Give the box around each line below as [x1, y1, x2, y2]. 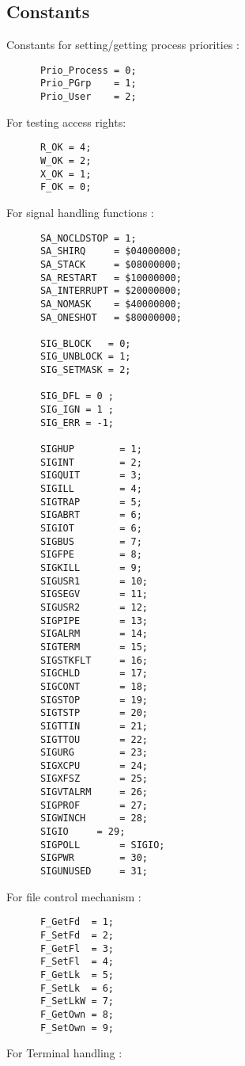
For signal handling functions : [6, 204, 154, 220]
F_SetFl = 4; [40, 956, 115, 968]
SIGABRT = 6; [40, 509, 142, 521]
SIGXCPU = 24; [40, 760, 148, 771]
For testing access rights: [6, 113, 126, 130]
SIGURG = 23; [40, 747, 148, 759]
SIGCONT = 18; [40, 680, 148, 692]
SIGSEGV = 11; [40, 588, 148, 600]
